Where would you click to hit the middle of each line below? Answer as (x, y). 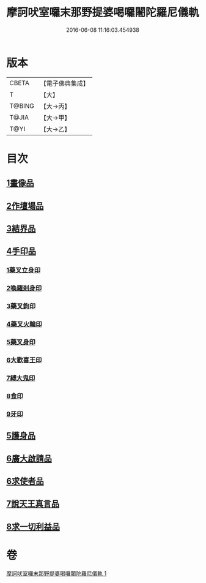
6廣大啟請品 (29, 458)
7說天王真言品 (33, 504)
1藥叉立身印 (24, 270)
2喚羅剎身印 (24, 288)
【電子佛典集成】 (65, 83)
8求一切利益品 (33, 526)
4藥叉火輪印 (24, 324)
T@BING (22, 106)
